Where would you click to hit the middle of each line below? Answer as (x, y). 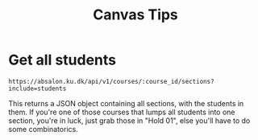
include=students (37, 89)
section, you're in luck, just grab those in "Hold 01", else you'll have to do (129, 120)
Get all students (62, 60)
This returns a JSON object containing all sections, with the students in (126, 103)
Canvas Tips (135, 15)
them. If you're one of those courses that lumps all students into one (122, 112)
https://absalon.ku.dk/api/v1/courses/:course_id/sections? (112, 81)
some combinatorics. (43, 129)
